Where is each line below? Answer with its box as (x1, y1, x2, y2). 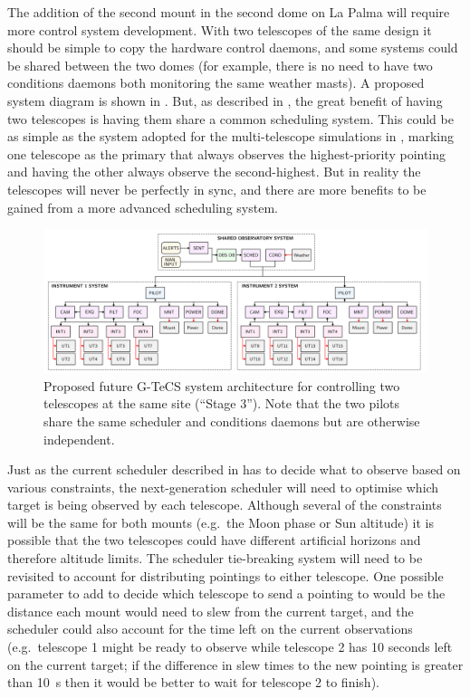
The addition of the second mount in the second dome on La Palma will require (7, 3, 450, 21)
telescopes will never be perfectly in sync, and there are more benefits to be (7, 179, 427, 198)
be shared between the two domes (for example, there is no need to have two (7, 55, 433, 74)
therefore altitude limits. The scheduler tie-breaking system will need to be (7, 549, 423, 568)
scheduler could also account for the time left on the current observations (7, 619, 413, 638)
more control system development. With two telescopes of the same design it (7, 20, 432, 39)
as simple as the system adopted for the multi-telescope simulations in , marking (7, 127, 454, 146)
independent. (43, 429, 115, 448)
